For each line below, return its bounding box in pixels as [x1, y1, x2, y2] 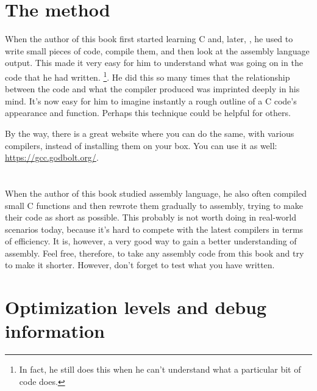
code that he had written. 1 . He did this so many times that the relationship [5, 68, 290, 83]
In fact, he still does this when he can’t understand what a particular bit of [19, 363, 301, 376]
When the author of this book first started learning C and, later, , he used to [5, 32, 293, 45]
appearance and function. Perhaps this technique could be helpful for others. [5, 106, 291, 119]
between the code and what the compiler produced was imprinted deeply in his [5, 82, 300, 95]
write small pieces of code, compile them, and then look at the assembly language [5, 44, 310, 57]
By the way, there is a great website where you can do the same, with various [5, 126, 294, 139]
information [5, 318, 105, 343]
